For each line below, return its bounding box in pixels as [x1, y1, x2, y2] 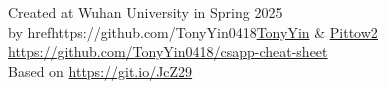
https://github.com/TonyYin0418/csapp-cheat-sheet [8, 41, 328, 62]
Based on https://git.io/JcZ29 [8, 60, 193, 81]
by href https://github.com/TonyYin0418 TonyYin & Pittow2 [8, 21, 378, 42]
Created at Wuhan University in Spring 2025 [8, 2, 283, 22]
